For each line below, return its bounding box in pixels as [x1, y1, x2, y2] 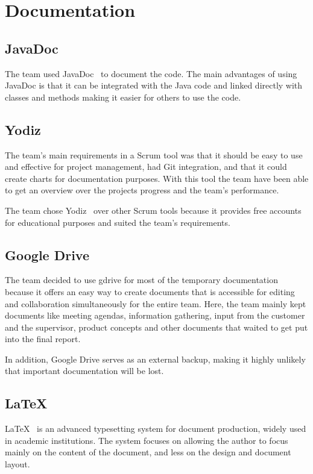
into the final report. [5, 332, 81, 345]
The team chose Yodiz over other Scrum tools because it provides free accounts [5, 204, 302, 216]
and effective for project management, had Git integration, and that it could [5, 160, 287, 173]
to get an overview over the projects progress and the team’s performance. [5, 184, 279, 196]
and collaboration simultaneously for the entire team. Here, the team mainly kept [5, 297, 306, 310]
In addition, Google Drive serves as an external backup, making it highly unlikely [5, 352, 306, 365]
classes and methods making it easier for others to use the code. [5, 90, 241, 103]
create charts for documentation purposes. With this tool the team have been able [5, 172, 309, 184]
